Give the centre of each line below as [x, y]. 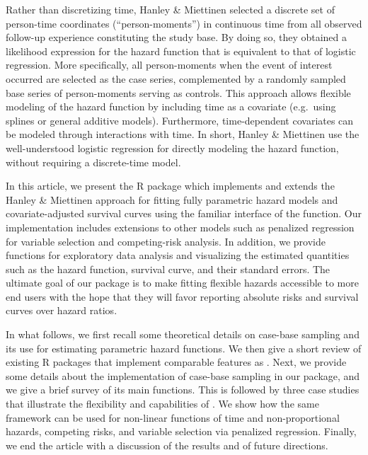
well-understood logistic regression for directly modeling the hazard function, [172, 148]
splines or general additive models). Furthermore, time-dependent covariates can [180, 120]
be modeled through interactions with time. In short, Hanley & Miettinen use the [183, 134]
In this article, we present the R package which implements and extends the [170, 186]
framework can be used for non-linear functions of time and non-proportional [173, 417]
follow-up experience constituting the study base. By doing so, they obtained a [177, 37]
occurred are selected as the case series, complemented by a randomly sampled [176, 78]
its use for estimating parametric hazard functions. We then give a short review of [184, 348]
